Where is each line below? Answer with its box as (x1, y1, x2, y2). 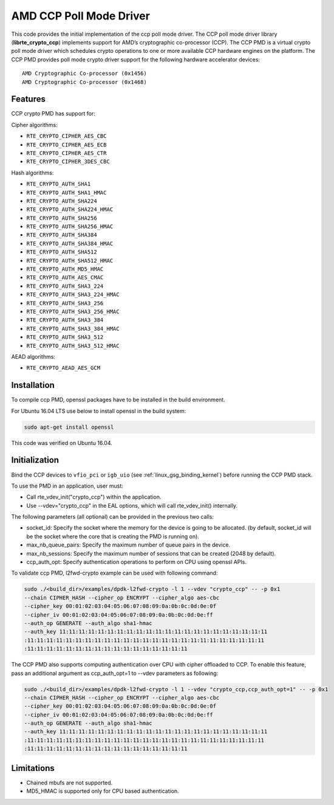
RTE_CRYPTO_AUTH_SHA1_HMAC (26, 189, 107, 196)
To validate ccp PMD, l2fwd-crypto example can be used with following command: (11, 569, 218, 577)
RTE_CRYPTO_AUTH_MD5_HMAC (26, 266, 104, 273)
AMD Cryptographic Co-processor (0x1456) (22, 70, 147, 77)
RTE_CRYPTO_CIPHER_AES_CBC (26, 133, 107, 140)
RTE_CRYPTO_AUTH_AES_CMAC (26, 274, 104, 281)
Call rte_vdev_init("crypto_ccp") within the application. (26, 493, 162, 501)
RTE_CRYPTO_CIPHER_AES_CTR (26, 150, 107, 156)
